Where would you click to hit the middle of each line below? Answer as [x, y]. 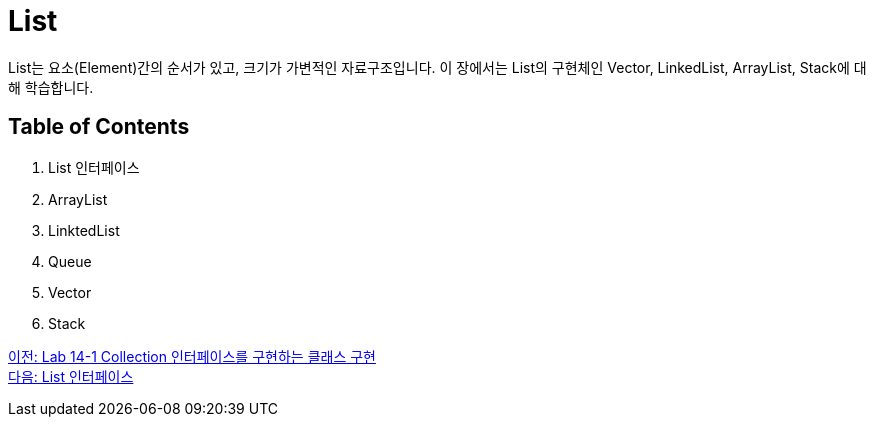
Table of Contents [99, 127]
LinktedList [84, 230]
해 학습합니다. [51, 87]
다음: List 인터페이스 [71, 376]
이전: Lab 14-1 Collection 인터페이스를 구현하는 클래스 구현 [192, 356]
